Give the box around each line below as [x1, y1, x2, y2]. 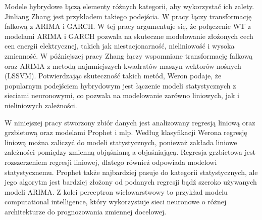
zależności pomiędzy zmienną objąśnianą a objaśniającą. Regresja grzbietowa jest [5, 147, 255, 157]
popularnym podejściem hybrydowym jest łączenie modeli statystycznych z [5, 80, 236, 91]
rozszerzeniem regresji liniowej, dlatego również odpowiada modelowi [5, 156, 217, 167]
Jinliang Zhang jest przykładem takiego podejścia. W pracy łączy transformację [5, 11, 252, 21]
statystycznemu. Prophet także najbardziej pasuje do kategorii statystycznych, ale [5, 166, 258, 177]
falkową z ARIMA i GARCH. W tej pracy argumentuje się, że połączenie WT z [5, 21, 251, 31]
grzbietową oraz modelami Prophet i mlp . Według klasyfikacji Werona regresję [5, 127, 247, 138]
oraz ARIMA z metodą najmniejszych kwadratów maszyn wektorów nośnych [5, 60, 241, 71]
